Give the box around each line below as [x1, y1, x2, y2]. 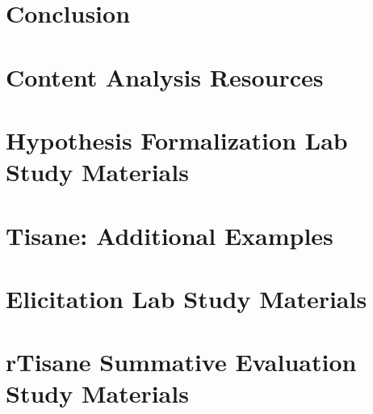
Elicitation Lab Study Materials [6, 281, 367, 315]
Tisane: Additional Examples [6, 218, 333, 251]
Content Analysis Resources [6, 60, 324, 93]
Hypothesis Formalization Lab [6, 123, 348, 156]
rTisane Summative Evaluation [6, 345, 357, 378]
